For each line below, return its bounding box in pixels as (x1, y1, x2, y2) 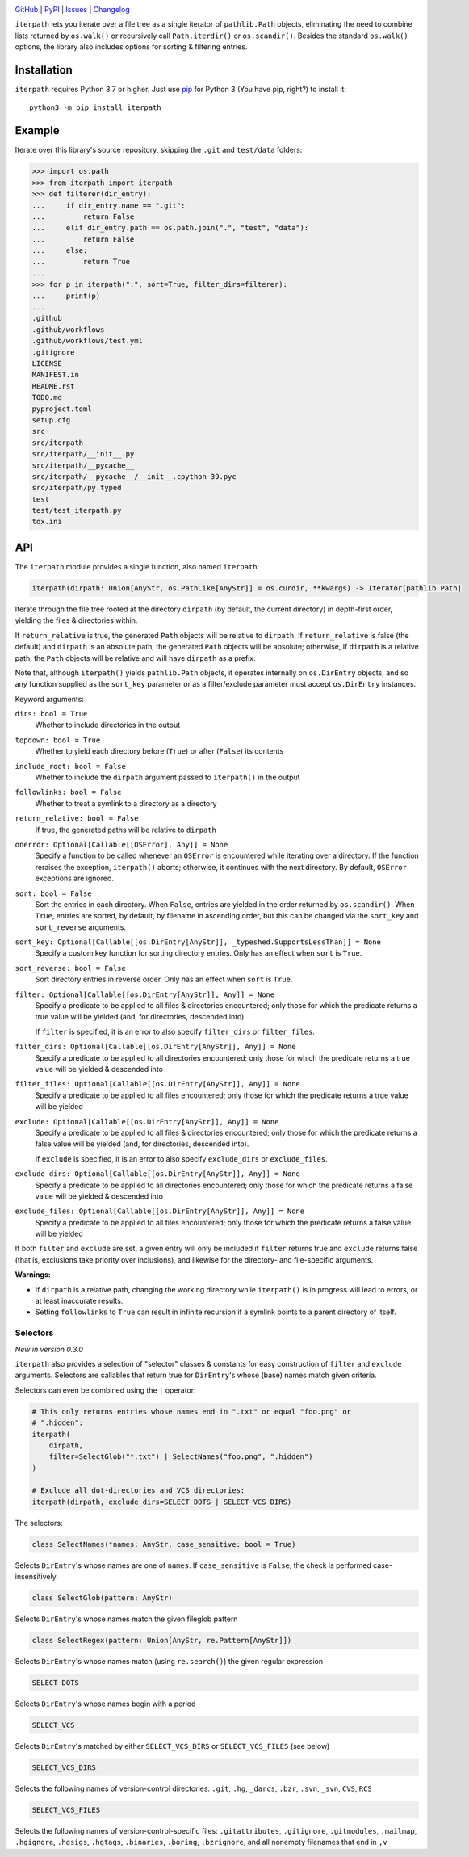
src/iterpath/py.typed (31, 483, 122, 493)
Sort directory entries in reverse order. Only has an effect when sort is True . (35, 974, 293, 985)
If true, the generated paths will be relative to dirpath (35, 825, 217, 834)
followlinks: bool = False (15, 788, 122, 797)
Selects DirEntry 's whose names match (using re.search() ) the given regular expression (15, 1657, 323, 1666)
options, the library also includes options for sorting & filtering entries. (15, 42, 248, 52)
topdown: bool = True (15, 735, 101, 745)
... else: (31, 246, 88, 255)
